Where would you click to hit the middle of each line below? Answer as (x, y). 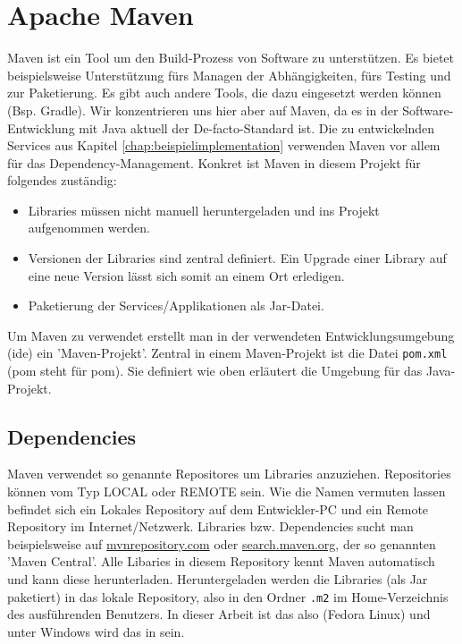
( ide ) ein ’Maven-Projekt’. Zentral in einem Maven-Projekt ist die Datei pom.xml (227, 353)
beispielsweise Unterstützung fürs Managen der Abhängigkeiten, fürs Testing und (229, 75)
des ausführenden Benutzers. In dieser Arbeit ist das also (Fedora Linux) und (219, 614)
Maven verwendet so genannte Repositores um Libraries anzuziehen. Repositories (229, 474)
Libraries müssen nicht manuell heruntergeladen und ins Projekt (204, 210)
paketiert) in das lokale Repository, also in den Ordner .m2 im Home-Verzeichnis (228, 596)
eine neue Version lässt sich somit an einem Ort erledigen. (186, 275)
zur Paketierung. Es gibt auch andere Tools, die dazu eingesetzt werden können (224, 93)
